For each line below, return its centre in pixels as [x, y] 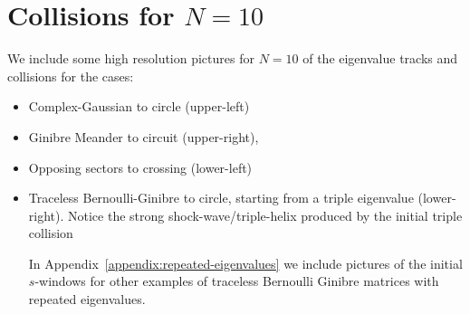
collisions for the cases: [71, 76]
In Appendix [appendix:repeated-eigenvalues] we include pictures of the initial [245, 263]
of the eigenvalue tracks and [380, 58]
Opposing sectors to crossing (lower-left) [140, 167]
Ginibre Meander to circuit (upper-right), [144, 136]
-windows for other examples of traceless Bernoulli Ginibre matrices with [237, 281]
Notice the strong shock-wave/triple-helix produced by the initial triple [265, 215]
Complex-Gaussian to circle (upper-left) [139, 106]
